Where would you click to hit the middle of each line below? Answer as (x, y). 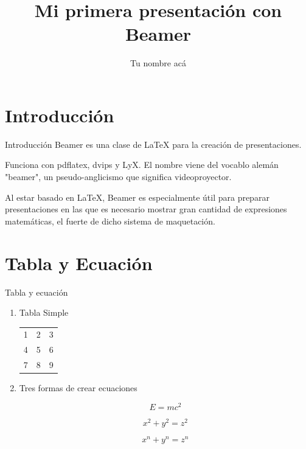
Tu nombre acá (158, 63)
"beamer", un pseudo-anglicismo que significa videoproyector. (118, 177)
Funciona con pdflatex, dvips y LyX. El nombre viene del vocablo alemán (142, 165)
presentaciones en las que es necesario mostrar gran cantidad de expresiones (146, 209)
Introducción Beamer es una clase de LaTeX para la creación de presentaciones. (153, 144)
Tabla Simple (44, 312)
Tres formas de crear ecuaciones (78, 388)
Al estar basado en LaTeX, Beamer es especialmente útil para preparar (137, 197)
